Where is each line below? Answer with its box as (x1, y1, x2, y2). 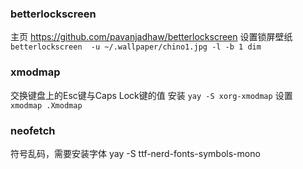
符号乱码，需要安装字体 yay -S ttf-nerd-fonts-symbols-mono (10, 147, 261, 159)
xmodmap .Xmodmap (10, 100, 83, 111)
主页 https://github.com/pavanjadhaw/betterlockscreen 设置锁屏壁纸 (10, 31, 293, 43)
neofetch (10, 123, 56, 137)
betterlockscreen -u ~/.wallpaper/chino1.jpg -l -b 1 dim (10, 42, 262, 52)
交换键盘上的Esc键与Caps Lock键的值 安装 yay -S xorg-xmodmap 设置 (10, 89, 293, 101)
